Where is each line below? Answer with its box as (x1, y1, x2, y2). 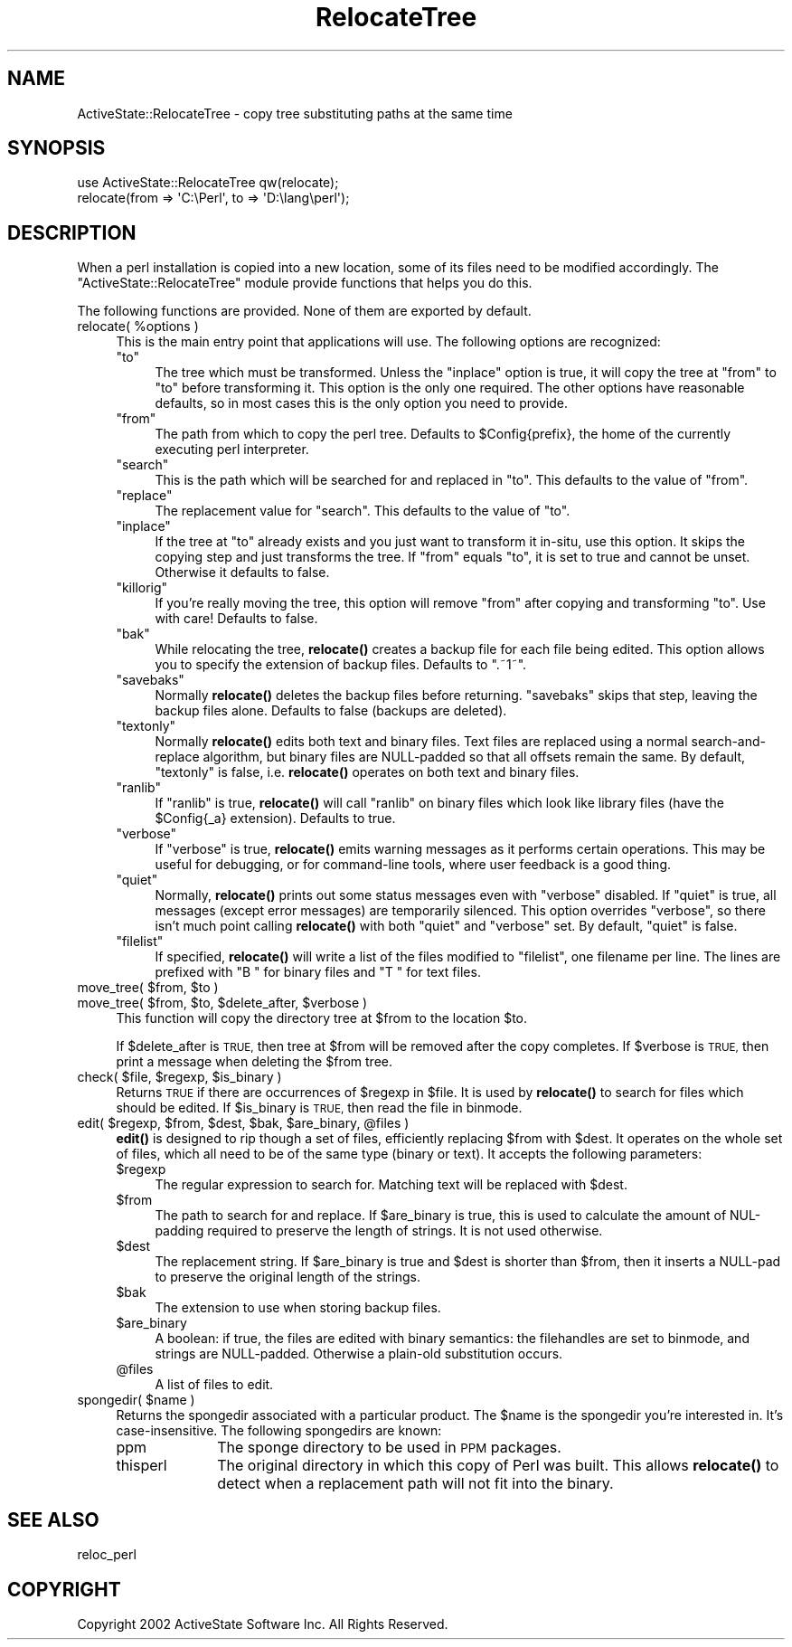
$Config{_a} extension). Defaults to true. (155, 810, 396, 827)
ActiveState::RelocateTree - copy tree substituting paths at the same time (77, 105, 513, 121)
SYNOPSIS (7, 137, 106, 160)
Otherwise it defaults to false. (155, 564, 330, 581)
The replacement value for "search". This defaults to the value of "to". (155, 503, 570, 519)
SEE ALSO (7, 1508, 99, 1531)
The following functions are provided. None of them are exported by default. (77, 303, 532, 319)
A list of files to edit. (155, 1377, 274, 1393)
